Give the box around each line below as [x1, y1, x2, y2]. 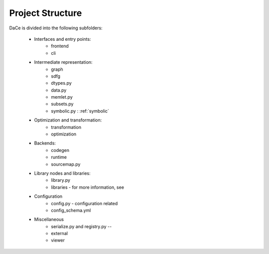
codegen [51, 147, 70, 153]
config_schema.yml [51, 207, 91, 213]
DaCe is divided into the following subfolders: [9, 25, 103, 31]
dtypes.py [51, 80, 72, 86]
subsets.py [51, 101, 74, 107]
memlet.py [51, 94, 73, 100]
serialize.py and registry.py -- [51, 223, 112, 229]
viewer [51, 237, 65, 244]
